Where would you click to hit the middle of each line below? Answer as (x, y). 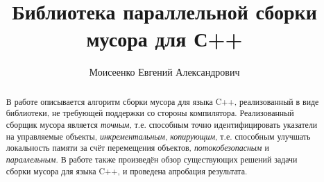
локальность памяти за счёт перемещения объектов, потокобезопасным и (137, 148)
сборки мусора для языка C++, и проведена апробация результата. (127, 171)
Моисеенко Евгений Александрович (164, 72)
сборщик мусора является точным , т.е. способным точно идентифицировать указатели (162, 125)
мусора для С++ (164, 39)
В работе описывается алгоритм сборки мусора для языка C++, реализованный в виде (162, 101)
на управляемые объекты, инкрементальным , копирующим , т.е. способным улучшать (158, 136)
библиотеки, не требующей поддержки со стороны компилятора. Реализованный (150, 113)
